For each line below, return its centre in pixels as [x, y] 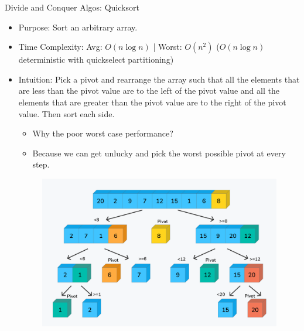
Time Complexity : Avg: [60, 47]
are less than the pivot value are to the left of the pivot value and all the [149, 91]
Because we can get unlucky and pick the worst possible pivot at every [159, 153]
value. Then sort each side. [66, 113]
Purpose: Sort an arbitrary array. [78, 27]
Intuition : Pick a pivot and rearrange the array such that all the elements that [159, 79]
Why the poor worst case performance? [103, 133]
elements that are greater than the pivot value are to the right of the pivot [152, 102]
